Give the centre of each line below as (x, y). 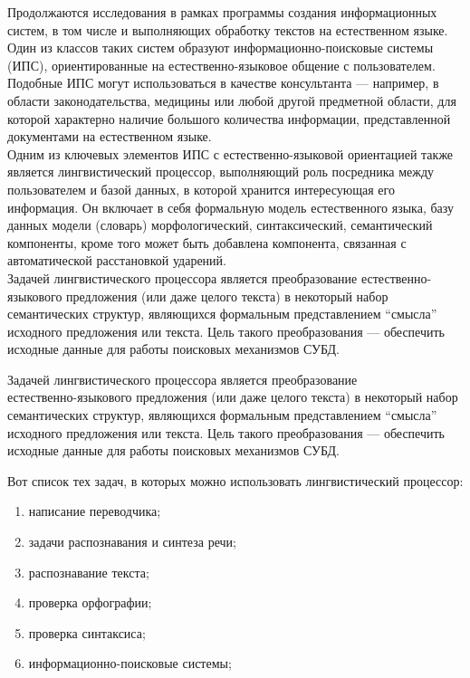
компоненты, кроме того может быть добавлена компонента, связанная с (207, 242)
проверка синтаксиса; (87, 632)
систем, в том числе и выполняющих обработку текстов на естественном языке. (228, 29)
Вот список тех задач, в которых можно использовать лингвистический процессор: (235, 480)
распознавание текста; (89, 572)
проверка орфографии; (90, 602)
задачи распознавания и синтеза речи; (132, 542)
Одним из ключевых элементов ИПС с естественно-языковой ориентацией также (230, 153)
